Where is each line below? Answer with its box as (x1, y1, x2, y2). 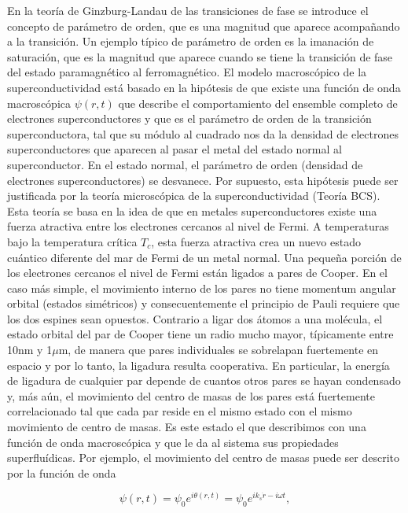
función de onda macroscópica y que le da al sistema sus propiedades (7, 434, 339, 450)
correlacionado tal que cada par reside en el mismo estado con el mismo (7, 403, 352, 419)
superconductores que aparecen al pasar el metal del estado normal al (7, 141, 342, 157)
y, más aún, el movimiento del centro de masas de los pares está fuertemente (7, 387, 375, 404)
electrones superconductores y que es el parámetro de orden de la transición (7, 110, 372, 127)
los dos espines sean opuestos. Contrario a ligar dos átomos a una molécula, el (7, 310, 383, 327)
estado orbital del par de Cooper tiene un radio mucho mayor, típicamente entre (7, 326, 394, 342)
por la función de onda (7, 464, 116, 481)
